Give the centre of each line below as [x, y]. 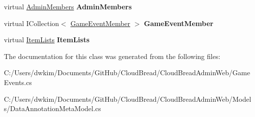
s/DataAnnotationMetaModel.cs [53, 108]
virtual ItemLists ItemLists [47, 40]
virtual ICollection [32, 23]
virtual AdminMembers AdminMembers [68, 6]
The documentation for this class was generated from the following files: [112, 56]
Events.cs [18, 82]
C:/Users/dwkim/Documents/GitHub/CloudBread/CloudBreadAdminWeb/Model [128, 99]
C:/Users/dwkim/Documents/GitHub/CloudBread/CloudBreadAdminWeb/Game [127, 73]
